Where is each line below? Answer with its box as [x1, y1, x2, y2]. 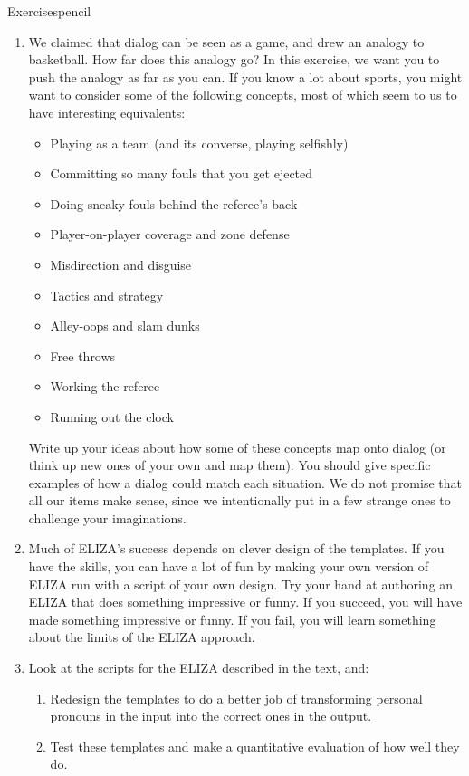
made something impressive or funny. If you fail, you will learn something [28, 609, 436, 628]
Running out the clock [50, 407, 174, 426]
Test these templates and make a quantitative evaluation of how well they [50, 736, 460, 755]
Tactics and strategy [50, 285, 164, 304]
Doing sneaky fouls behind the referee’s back [50, 194, 298, 213]
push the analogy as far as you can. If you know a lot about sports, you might [28, 67, 463, 86]
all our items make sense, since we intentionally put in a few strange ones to [28, 491, 451, 510]
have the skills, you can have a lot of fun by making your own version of [28, 557, 429, 576]
